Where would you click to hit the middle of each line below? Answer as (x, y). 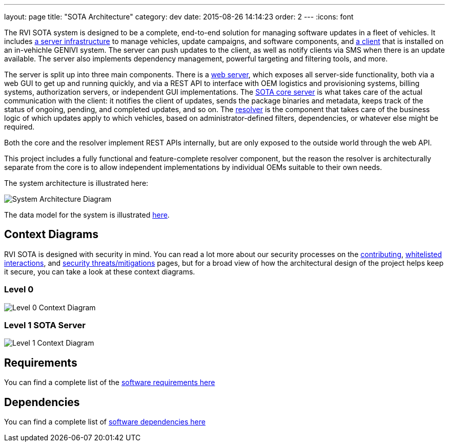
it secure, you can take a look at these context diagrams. (100, 271)
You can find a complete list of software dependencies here (105, 422)
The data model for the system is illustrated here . (87, 215)
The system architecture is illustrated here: (76, 183)
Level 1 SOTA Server (45, 325)
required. (19, 127)
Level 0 (19, 290)
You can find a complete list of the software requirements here (110, 383)
